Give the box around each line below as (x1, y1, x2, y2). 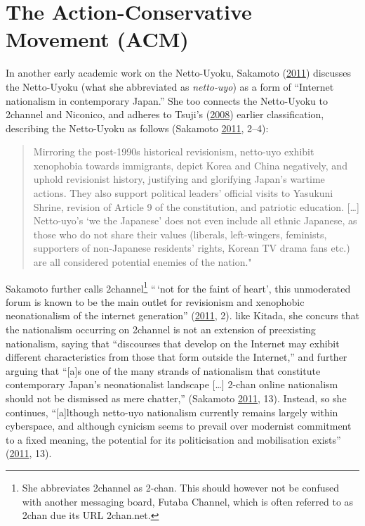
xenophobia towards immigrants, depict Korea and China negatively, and (33, 158, 347, 172)
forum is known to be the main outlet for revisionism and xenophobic (6, 294, 305, 309)
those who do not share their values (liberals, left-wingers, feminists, (33, 226, 327, 241)
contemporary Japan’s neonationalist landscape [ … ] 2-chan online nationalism (6, 377, 338, 392)
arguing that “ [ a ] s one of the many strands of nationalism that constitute (6, 363, 321, 378)
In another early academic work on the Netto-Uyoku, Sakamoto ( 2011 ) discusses (6, 65, 351, 80)
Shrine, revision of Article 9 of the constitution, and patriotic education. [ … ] (33, 199, 359, 214)
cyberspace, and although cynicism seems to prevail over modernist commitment (6, 418, 352, 433)
